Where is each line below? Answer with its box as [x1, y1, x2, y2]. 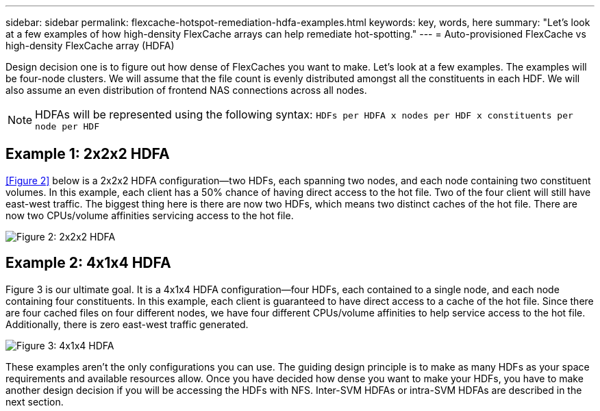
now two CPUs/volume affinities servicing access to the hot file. [5, 209, 294, 221]
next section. [5, 395, 64, 408]
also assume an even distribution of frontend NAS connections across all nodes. [5, 84, 367, 96]
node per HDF [35, 121, 99, 132]
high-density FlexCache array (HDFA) [5, 40, 175, 51]
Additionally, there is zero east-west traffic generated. [5, 318, 249, 330]
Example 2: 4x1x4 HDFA [5, 254, 171, 272]
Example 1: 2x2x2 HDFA [5, 145, 170, 163]
